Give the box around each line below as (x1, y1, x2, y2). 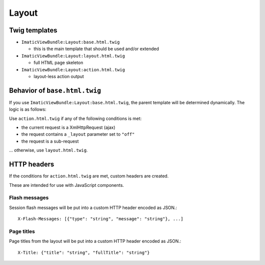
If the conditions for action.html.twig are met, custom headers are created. (9, 173, 169, 179)
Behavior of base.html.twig (9, 86, 102, 94)
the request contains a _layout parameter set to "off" (21, 131, 135, 137)
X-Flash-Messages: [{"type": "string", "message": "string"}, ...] (18, 216, 184, 222)
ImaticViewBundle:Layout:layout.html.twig (21, 53, 125, 59)
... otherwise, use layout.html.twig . (9, 147, 88, 153)
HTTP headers (9, 160, 54, 169)
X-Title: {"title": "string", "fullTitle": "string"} (18, 250, 150, 255)
